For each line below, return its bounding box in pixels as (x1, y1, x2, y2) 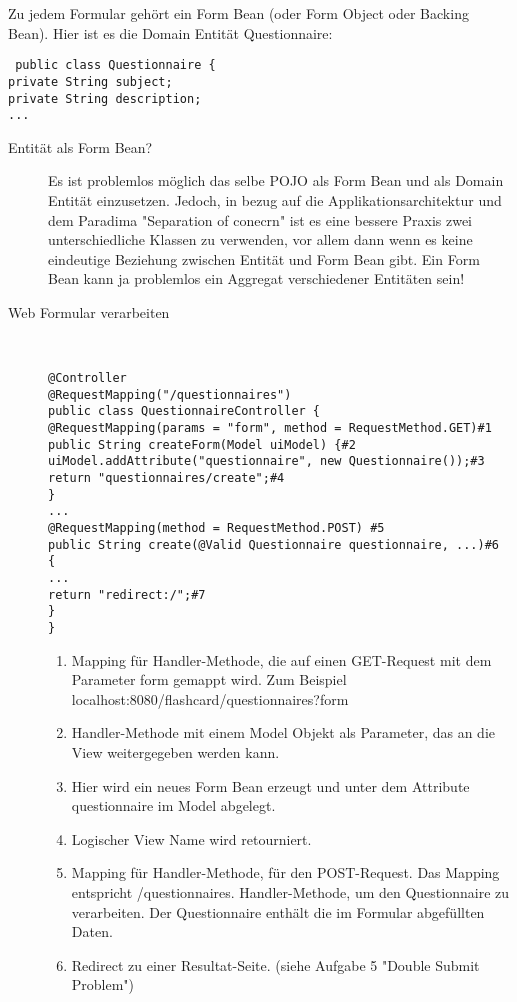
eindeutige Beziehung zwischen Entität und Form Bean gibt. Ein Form (48, 248, 480, 269)
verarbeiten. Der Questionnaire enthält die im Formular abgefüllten (71, 901, 485, 922)
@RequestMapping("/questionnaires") (48, 387, 292, 402)
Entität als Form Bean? (8, 136, 153, 157)
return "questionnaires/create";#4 (48, 471, 285, 486)
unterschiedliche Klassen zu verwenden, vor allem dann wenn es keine (48, 229, 473, 250)
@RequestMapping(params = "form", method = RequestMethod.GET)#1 (48, 421, 492, 436)
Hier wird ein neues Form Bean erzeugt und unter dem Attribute (71, 775, 470, 796)
